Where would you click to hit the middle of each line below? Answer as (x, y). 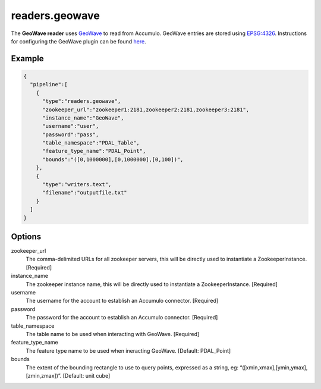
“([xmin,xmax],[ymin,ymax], (274, 367)
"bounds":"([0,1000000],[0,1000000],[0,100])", (113, 159)
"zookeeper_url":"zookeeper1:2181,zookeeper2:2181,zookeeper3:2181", (146, 109)
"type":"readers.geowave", (82, 101)
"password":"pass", (71, 134)
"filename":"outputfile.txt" (85, 193)
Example (27, 59)
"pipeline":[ (49, 84)
